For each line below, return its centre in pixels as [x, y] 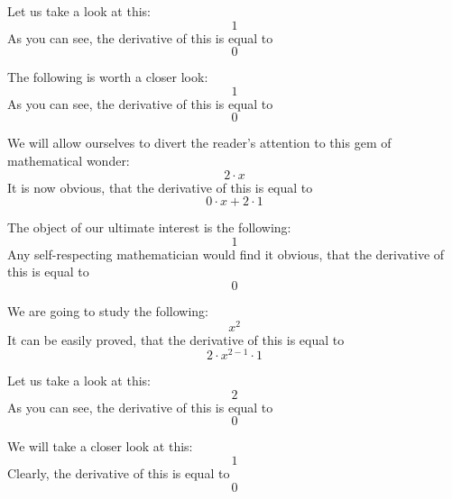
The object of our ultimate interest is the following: [149, 227]
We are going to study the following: [108, 310]
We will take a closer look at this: [100, 446]
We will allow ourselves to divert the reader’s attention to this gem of [199, 143]
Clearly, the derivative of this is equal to [119, 473]
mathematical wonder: [69, 160]
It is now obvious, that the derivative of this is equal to [160, 187]
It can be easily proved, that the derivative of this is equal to [176, 339]
